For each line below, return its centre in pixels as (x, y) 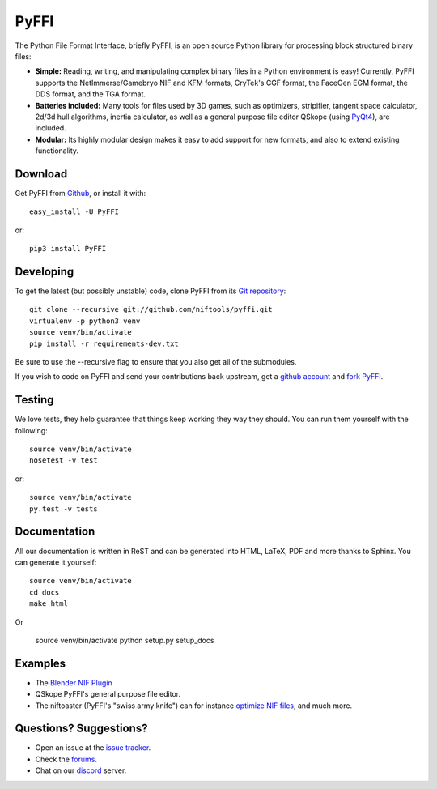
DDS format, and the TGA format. (90, 94)
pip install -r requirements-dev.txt (104, 343)
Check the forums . (66, 759)
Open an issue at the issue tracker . (93, 748)
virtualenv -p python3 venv (85, 321)
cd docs (45, 592)
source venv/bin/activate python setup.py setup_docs (125, 640)
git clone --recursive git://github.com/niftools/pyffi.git (151, 309)
